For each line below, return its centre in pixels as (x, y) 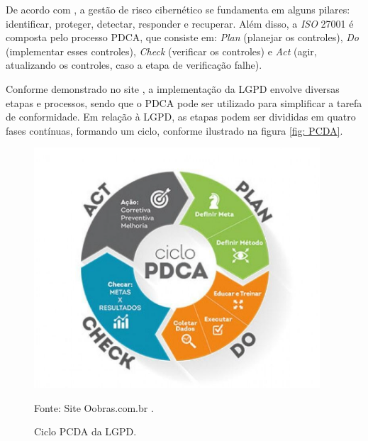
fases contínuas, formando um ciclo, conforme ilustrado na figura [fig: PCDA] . (174, 130)
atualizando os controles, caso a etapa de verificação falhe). (134, 65)
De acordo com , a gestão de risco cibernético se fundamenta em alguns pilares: (178, 9)
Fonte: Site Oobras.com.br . (94, 407)
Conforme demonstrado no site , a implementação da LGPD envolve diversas (173, 88)
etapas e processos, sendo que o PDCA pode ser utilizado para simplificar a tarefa (184, 102)
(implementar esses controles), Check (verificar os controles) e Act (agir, (161, 51)
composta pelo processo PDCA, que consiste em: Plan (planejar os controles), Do (182, 37)
